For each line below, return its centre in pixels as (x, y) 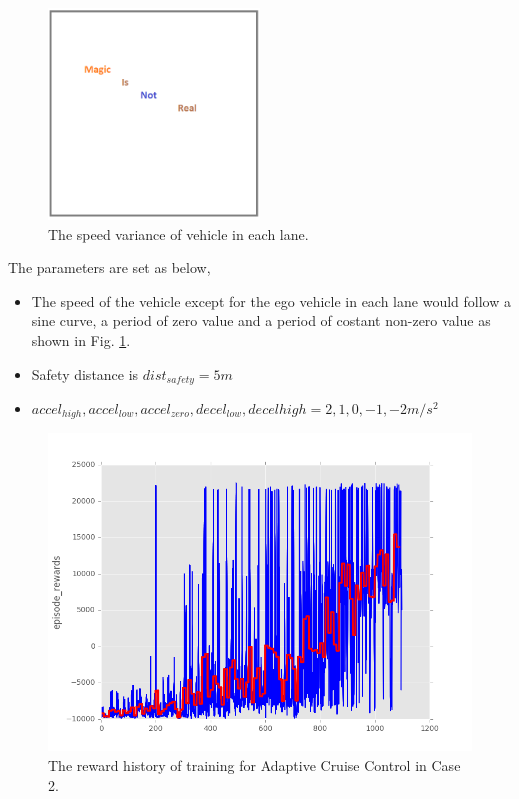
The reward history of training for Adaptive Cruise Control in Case (254, 765)
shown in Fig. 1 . (81, 339)
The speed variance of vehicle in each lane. (178, 233)
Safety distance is (85, 373)
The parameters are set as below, (109, 267)
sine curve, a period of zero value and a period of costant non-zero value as (261, 320)
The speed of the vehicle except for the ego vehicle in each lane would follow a (271, 300)
